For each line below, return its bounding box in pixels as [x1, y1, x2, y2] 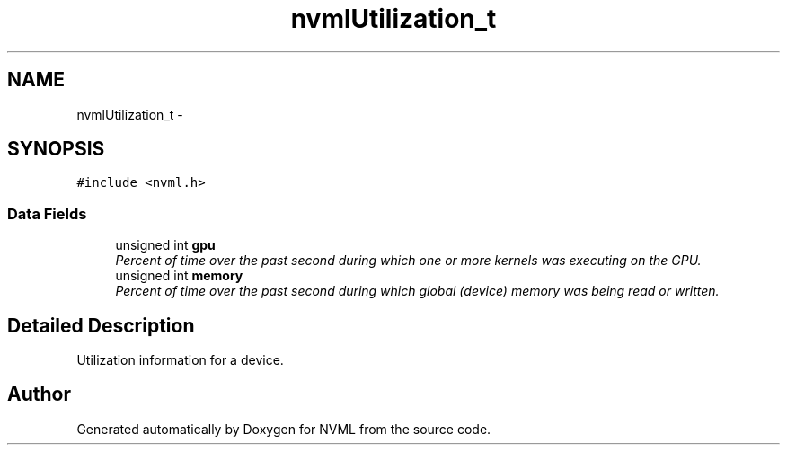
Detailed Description [7, 314, 195, 337]
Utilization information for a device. [76, 352, 284, 368]
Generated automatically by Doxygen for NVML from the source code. [76, 421, 491, 437]
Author [7, 383, 71, 406]
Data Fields [7, 204, 87, 223]
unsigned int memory [115, 268, 243, 284]
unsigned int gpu [115, 237, 216, 253]
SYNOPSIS [7, 137, 105, 161]
